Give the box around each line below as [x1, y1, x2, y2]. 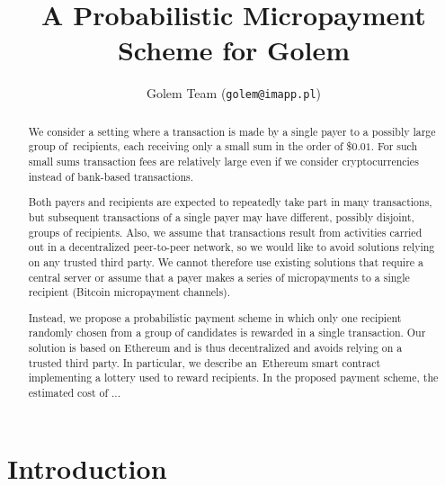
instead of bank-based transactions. [28, 168, 194, 184]
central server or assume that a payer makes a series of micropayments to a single [28, 269, 410, 284]
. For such [370, 139, 418, 154]
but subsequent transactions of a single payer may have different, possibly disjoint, [28, 209, 414, 224]
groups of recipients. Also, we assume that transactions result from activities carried [28, 224, 423, 239]
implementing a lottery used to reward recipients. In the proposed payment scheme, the [28, 370, 439, 385]
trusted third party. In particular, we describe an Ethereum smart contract [28, 355, 381, 370]
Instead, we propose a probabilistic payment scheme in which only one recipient [28, 310, 402, 325]
